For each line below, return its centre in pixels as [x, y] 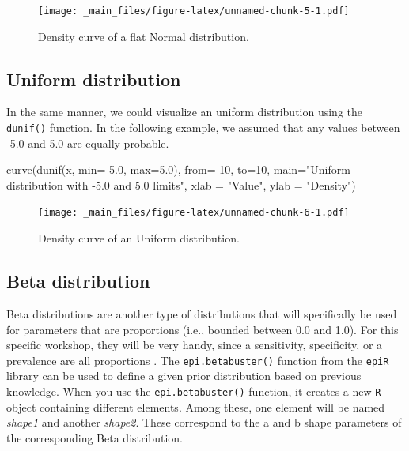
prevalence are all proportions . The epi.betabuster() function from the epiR [198, 360]
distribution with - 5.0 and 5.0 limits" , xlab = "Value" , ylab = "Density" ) [181, 184]
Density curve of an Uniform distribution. [139, 238]
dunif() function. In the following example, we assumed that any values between [203, 128]
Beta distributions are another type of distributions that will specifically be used [202, 313]
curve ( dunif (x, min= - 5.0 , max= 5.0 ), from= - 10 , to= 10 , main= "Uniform [178, 169]
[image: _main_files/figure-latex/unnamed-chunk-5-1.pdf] [194, 11]
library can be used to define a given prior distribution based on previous [184, 376]
